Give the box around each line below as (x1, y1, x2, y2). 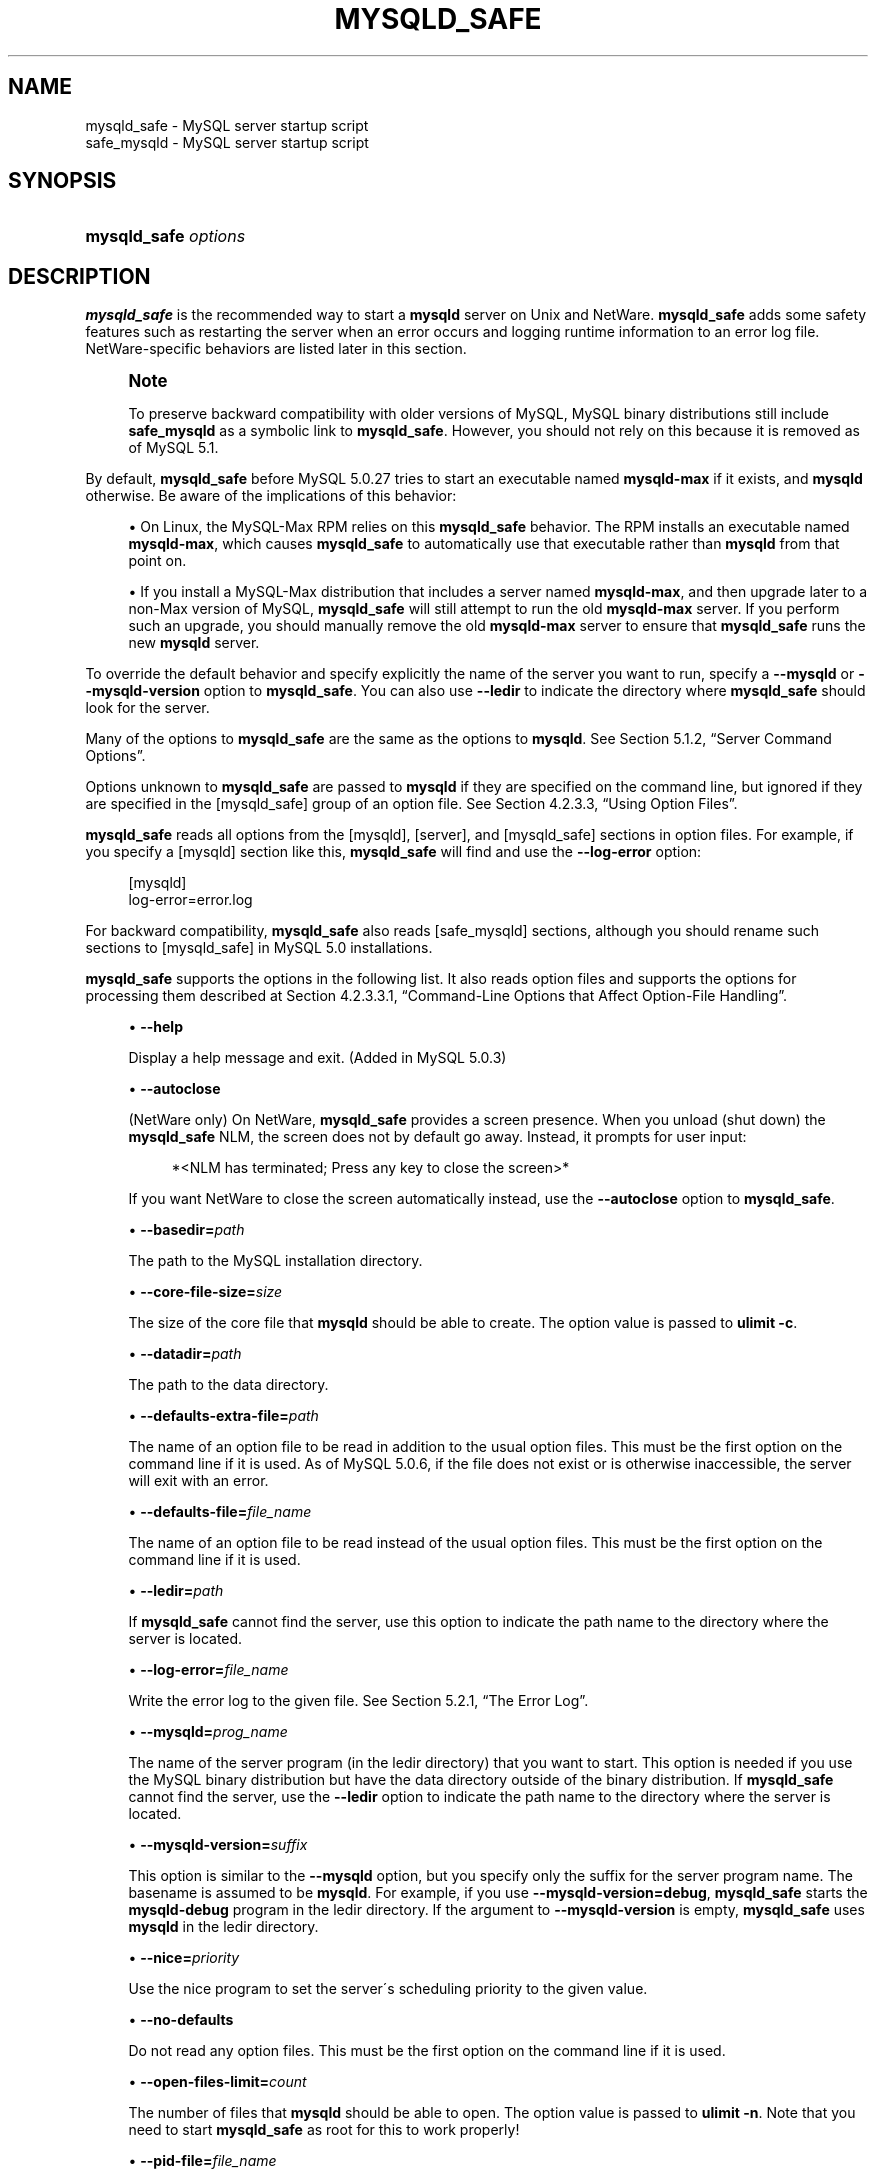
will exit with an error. (128, 1472, 269, 1490)
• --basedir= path (128, 1221, 245, 1239)
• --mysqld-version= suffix (128, 1836, 308, 1854)
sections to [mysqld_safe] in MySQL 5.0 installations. (85, 939, 433, 957)
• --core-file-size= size (128, 1283, 283, 1301)
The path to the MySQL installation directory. (128, 1252, 423, 1270)
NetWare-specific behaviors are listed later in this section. (85, 340, 467, 358)
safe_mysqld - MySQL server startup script (85, 133, 369, 151)
